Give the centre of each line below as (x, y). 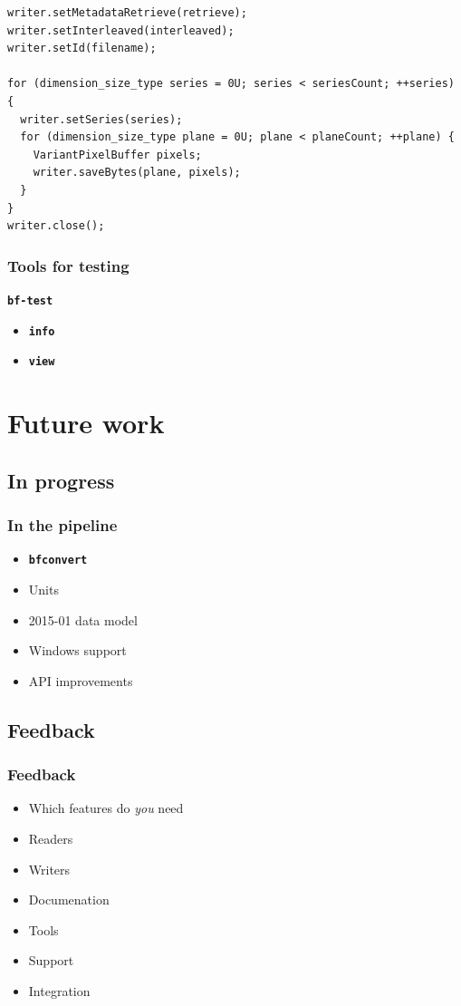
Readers (51, 838)
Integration (59, 990)
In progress (61, 480)
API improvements (81, 680)
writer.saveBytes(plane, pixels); (137, 173)
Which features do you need (106, 808)
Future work (86, 423)
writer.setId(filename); (82, 48)
